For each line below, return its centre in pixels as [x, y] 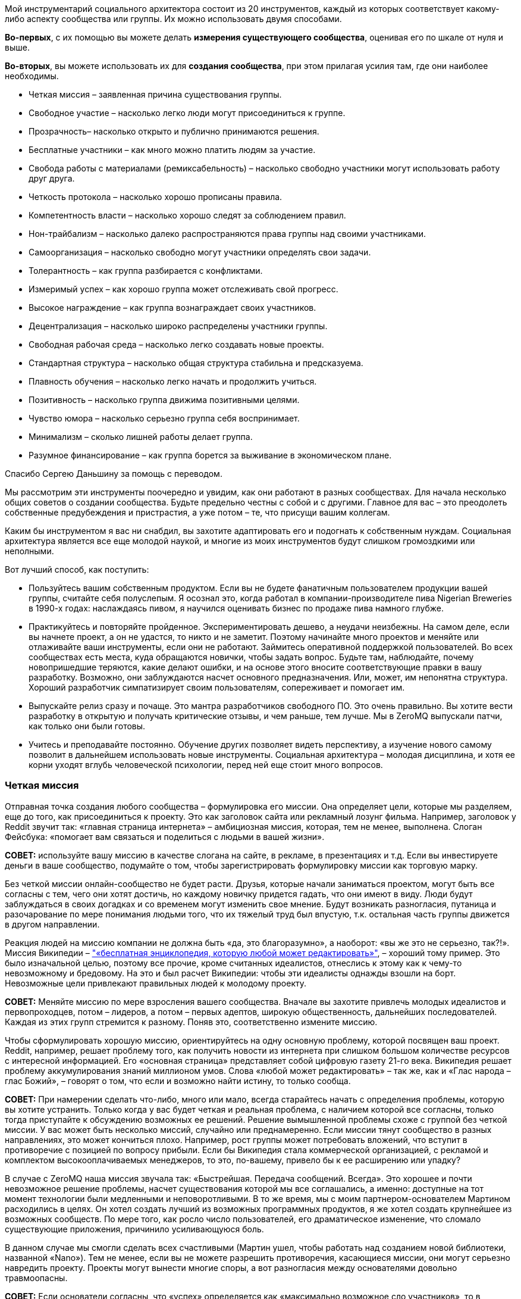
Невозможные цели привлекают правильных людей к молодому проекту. [156, 983]
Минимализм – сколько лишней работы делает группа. [141, 437]
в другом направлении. [52, 924]
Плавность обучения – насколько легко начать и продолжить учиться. [173, 381]
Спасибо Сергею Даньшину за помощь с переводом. [114, 474]
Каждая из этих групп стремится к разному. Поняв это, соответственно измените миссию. [191, 1022]
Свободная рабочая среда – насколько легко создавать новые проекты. [176, 344]
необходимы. [32, 76]
